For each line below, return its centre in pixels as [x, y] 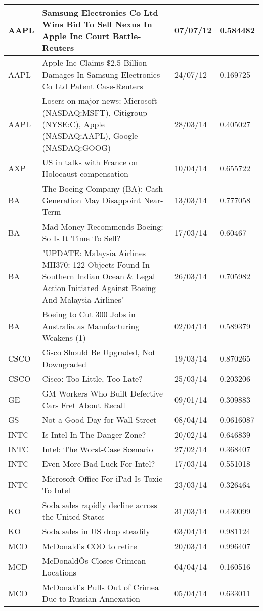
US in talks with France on [90, 162]
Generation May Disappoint [92, 200]
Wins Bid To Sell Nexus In [97, 24]
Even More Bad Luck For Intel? [99, 464]
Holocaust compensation [85, 174]
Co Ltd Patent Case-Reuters [93, 86]
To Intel [56, 490]
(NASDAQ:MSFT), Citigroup [95, 112]
